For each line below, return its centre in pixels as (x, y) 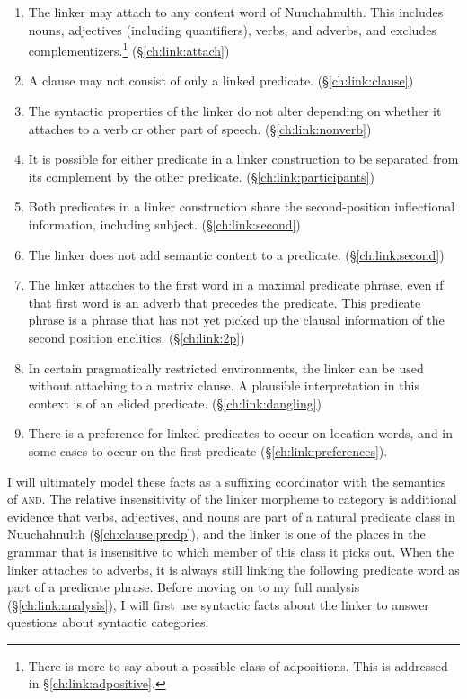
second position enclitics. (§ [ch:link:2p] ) (137, 337)
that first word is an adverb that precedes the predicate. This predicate (225, 302)
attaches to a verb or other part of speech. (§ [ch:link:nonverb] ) (200, 128)
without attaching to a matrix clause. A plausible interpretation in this (224, 385)
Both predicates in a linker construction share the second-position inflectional (242, 206)
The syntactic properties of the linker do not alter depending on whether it (235, 111)
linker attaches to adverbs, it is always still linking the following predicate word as (233, 569)
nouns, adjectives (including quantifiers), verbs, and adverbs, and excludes (232, 29)
